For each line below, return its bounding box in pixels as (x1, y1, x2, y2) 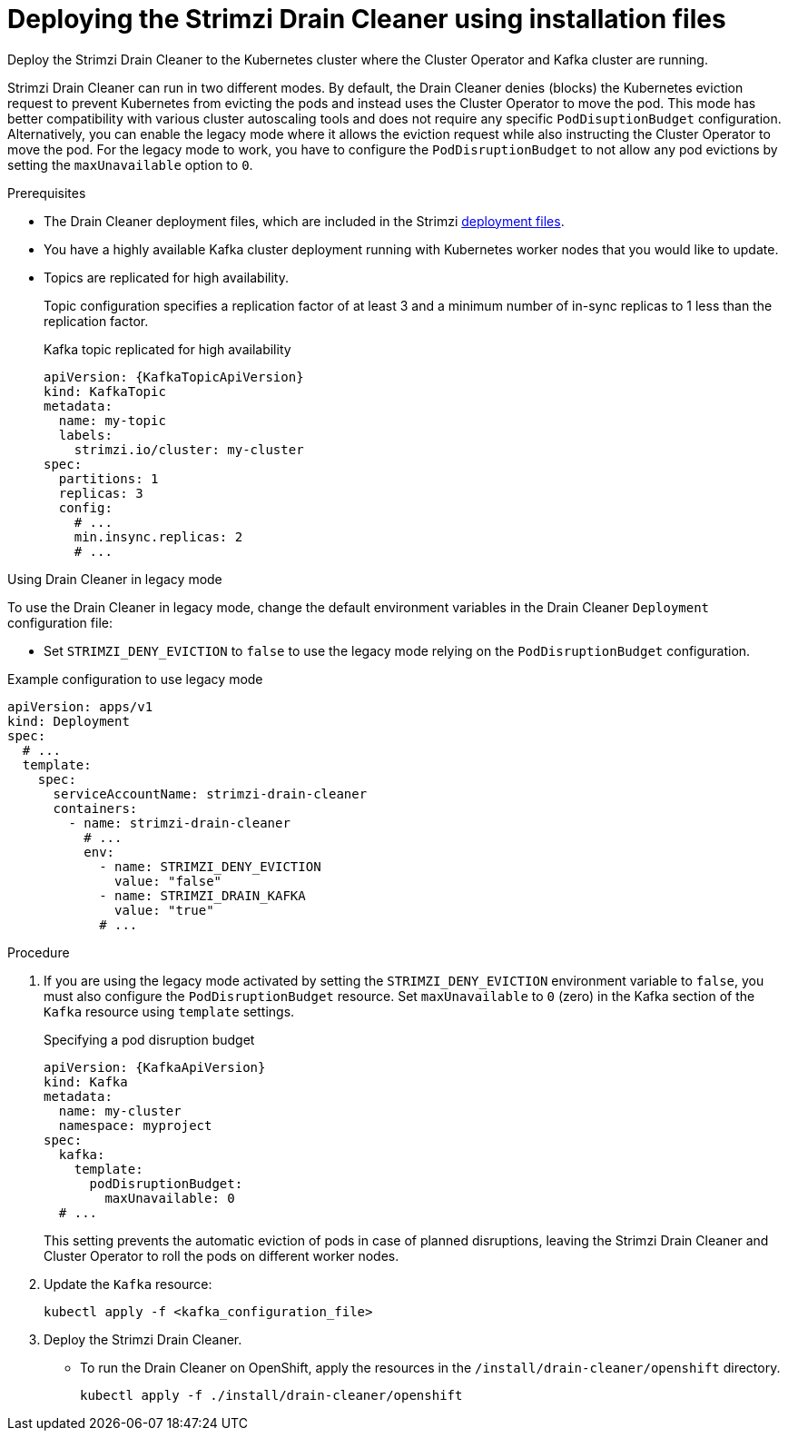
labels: (58, 427, 113, 442)
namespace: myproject (58, 1117, 212, 1133)
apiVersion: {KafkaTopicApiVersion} (44, 369, 304, 384)
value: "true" (114, 902, 214, 917)
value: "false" (114, 873, 222, 888)
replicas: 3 (58, 485, 143, 501)
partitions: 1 (58, 471, 159, 486)
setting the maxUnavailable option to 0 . (7, 156, 253, 173)
